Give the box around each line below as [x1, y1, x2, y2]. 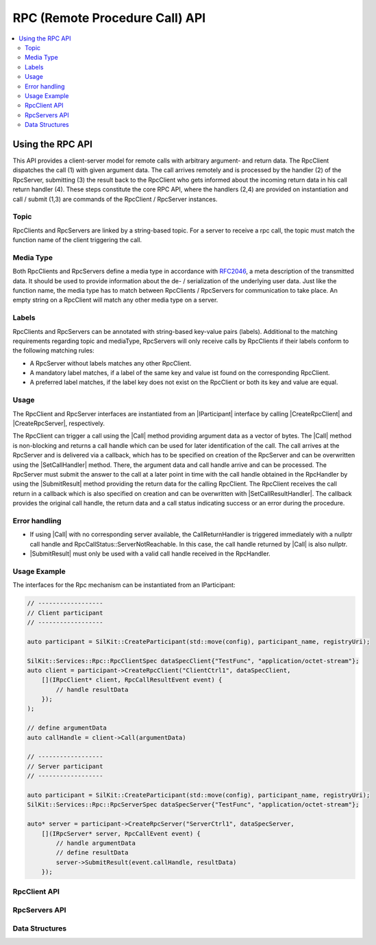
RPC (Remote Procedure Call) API [12, 10, 206, 25]
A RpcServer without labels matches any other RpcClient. [29, 359, 192, 367]
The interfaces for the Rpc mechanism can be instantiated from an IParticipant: [12, 581, 236, 589]
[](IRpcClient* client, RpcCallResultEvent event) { [41, 676, 223, 684]
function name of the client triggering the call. [12, 236, 142, 244]
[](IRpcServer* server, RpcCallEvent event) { [41, 830, 201, 837]
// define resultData [55, 849, 129, 857]
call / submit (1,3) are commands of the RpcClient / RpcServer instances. [12, 195, 218, 203]
